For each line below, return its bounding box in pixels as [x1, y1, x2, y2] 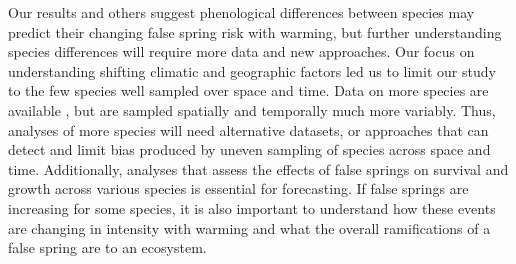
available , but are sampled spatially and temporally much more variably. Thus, [8, 99, 496, 120]
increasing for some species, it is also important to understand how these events [8, 197, 496, 218]
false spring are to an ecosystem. [8, 237, 207, 258]
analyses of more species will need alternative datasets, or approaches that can [8, 119, 489, 140]
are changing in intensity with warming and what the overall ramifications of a [8, 217, 491, 238]
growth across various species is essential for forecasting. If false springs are [8, 178, 469, 199]
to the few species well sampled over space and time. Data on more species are [8, 80, 489, 101]
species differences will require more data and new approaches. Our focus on [8, 41, 475, 62]
